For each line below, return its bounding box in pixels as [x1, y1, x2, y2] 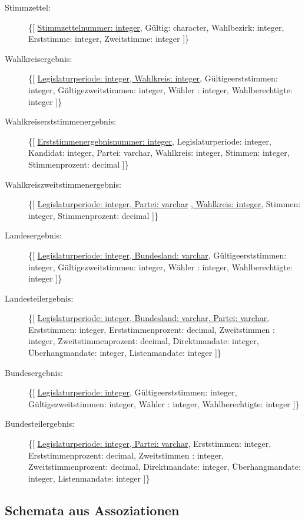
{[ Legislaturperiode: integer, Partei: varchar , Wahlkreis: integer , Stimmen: [28, 198, 301, 210]
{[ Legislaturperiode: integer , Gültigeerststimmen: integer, [28, 386, 237, 398]
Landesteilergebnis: [5, 292, 74, 304]
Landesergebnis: [5, 229, 62, 241]
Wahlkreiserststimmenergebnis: [5, 115, 117, 127]
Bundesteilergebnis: [5, 417, 75, 430]
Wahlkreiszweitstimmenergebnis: [5, 178, 121, 190]
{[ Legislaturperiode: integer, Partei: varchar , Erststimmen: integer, [28, 437, 271, 450]
